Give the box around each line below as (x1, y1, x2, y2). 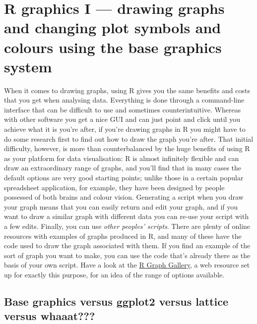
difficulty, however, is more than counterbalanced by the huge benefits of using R (4, 143, 250, 154)
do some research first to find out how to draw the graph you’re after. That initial (4, 133, 254, 144)
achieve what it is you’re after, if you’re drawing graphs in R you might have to (4, 124, 246, 134)
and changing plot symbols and (4, 17, 221, 38)
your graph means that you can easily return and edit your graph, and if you (4, 201, 238, 212)
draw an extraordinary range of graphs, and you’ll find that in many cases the (4, 162, 242, 173)
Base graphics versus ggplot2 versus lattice (4, 293, 228, 309)
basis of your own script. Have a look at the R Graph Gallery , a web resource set (4, 260, 250, 270)
